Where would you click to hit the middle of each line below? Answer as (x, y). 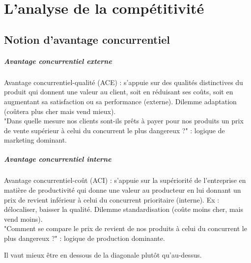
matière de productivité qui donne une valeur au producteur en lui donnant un (123, 190)
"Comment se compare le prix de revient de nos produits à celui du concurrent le (125, 228)
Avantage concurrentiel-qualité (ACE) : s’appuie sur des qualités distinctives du (124, 82)
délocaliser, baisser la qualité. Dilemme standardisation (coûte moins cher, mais (124, 209)
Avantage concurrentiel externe (58, 61)
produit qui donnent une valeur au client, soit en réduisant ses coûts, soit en (119, 92)
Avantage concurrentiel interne (58, 159)
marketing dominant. (36, 140)
